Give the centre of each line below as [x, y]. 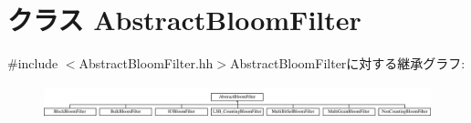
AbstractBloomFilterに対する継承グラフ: [348, 63]
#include [33, 63]
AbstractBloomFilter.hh [146, 63]
